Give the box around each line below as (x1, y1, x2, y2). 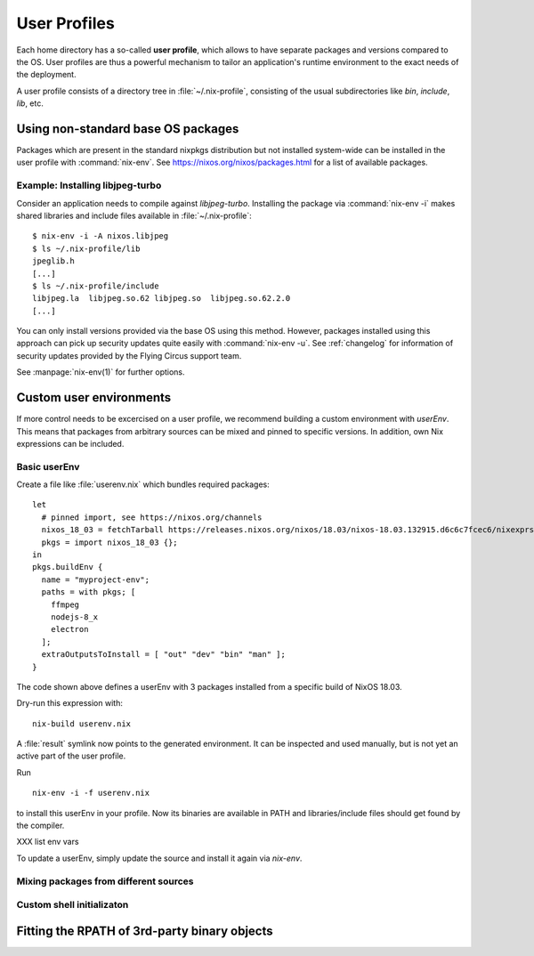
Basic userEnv (16, 460, 80, 473)
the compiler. (16, 820, 65, 831)
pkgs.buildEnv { (32, 562, 103, 572)
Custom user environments (16, 390, 172, 405)
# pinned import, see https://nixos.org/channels (41, 512, 263, 523)
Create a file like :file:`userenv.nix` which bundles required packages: (16, 479, 271, 490)
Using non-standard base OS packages (16, 121, 239, 136)
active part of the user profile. (16, 750, 126, 761)
